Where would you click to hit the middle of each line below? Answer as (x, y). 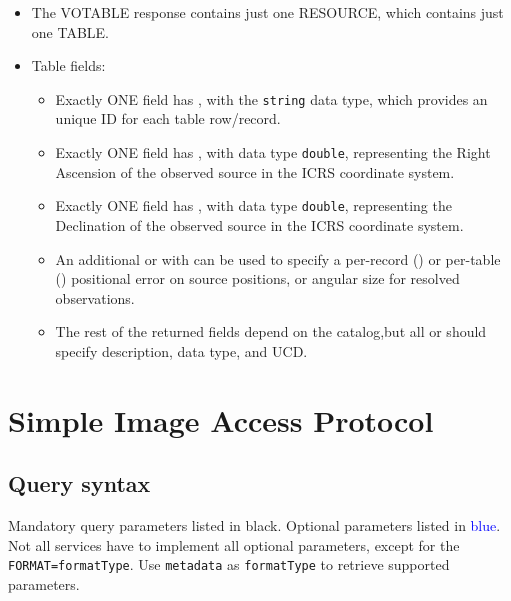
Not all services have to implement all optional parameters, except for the (234, 544)
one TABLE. (70, 31)
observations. (95, 297)
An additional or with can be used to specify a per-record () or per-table (278, 258)
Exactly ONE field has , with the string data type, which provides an (271, 98)
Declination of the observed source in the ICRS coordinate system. (259, 224)
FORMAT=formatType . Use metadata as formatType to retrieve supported (229, 564)
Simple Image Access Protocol (221, 419)
